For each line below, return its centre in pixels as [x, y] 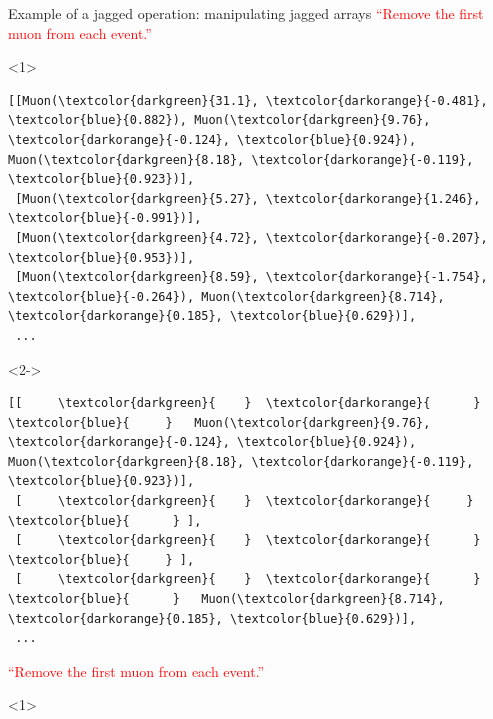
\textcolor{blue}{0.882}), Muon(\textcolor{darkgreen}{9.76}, [219, 120]
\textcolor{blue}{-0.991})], [105, 218]
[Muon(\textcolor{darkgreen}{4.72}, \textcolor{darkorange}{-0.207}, [251, 237]
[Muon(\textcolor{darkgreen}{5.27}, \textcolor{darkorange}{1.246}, [248, 198]
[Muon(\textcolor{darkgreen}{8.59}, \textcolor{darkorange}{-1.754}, [251, 277]
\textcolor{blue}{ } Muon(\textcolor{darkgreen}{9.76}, [219, 422]
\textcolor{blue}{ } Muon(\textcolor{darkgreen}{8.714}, [226, 599]
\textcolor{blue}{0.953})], [101, 257]
